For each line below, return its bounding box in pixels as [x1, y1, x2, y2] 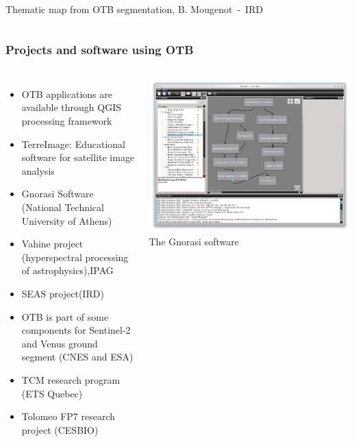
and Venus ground [21, 336, 98, 350]
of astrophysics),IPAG [21, 263, 114, 278]
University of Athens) [21, 213, 112, 228]
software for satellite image [21, 150, 135, 164]
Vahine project [21, 236, 84, 251]
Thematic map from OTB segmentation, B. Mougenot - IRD [5, 2, 264, 16]
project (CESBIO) [21, 422, 99, 437]
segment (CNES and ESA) [21, 349, 133, 364]
